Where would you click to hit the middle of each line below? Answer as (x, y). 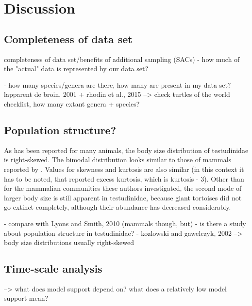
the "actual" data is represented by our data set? (76, 69)
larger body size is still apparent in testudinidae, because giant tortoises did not (123, 197)
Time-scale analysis (53, 268)
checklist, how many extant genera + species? (72, 103)
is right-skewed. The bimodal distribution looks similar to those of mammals (118, 160)
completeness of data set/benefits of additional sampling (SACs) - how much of (122, 59)
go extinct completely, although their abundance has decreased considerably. (118, 207)
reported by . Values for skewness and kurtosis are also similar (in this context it (124, 169)
